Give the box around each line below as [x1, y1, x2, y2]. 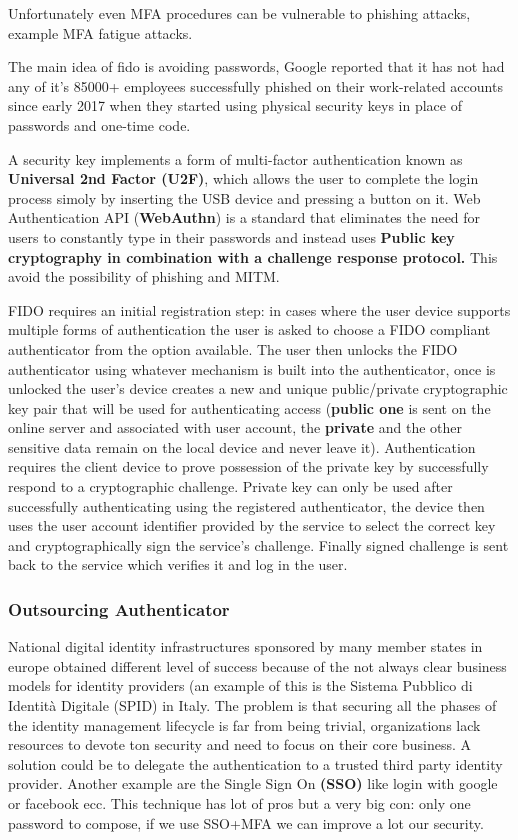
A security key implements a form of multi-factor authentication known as [8, 148, 463, 169]
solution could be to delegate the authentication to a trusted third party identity [8, 753, 503, 774]
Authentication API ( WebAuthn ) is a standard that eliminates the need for [8, 207, 481, 228]
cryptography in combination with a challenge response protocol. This [8, 246, 498, 267]
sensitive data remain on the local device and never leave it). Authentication [8, 436, 476, 457]
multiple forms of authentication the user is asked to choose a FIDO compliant [8, 319, 491, 340]
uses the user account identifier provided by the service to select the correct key [8, 515, 496, 536]
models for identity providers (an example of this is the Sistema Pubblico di [8, 675, 473, 696]
